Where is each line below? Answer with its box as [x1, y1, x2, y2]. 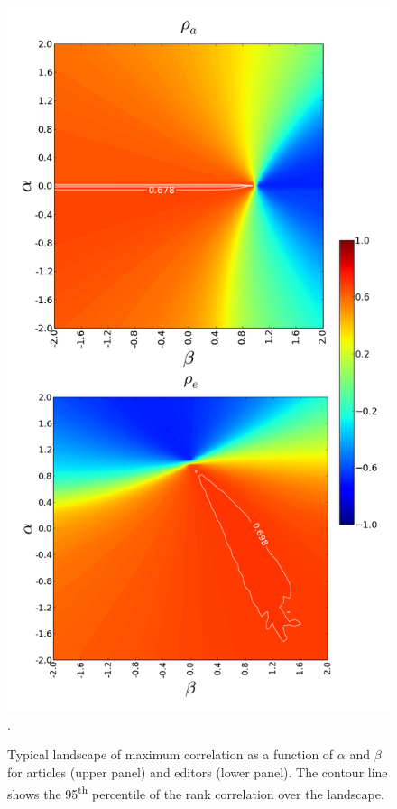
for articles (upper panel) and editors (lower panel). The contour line [7, 762, 388, 781]
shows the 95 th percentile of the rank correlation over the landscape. [7, 781, 384, 803]
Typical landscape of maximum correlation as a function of [7, 745, 334, 764]
